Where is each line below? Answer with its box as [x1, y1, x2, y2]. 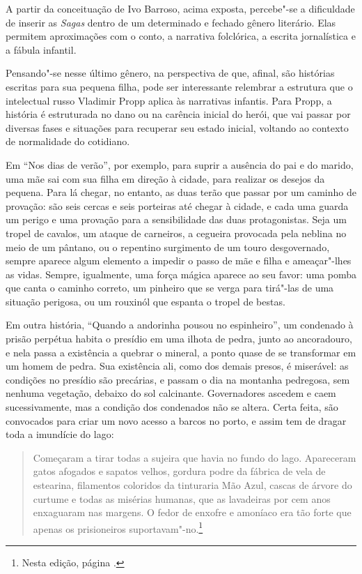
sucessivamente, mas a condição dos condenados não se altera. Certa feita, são [6, 400, 338, 414]
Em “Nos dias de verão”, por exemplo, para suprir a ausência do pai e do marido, [6, 157, 354, 172]
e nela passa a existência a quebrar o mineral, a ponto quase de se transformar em [6, 345, 356, 359]
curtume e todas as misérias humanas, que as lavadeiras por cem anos [33, 491, 331, 506]
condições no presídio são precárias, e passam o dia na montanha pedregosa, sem [6, 372, 350, 386]
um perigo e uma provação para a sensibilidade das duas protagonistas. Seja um [6, 212, 347, 227]
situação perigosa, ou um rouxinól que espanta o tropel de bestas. [6, 294, 285, 308]
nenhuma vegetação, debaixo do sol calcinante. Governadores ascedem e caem [6, 386, 336, 400]
